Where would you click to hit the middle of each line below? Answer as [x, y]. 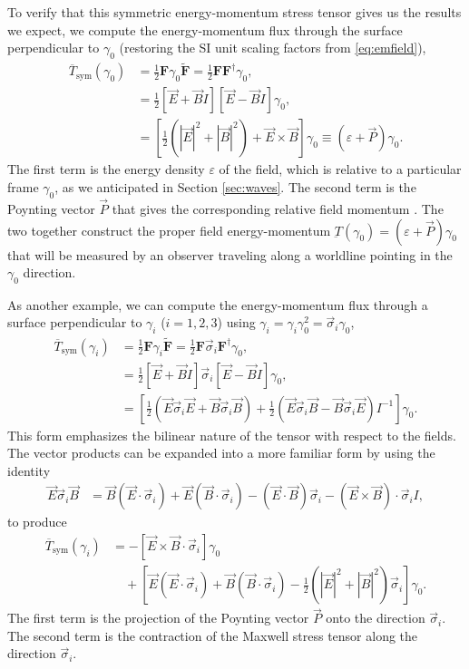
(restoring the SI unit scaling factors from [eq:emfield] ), [273, 48]
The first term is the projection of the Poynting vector [158, 618]
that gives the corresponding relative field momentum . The [278, 208]
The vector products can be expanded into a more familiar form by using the [221, 453]
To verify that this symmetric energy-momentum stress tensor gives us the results [234, 12]
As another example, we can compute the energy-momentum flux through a [218, 304]
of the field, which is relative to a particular [340, 169]
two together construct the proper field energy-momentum [169, 230]
